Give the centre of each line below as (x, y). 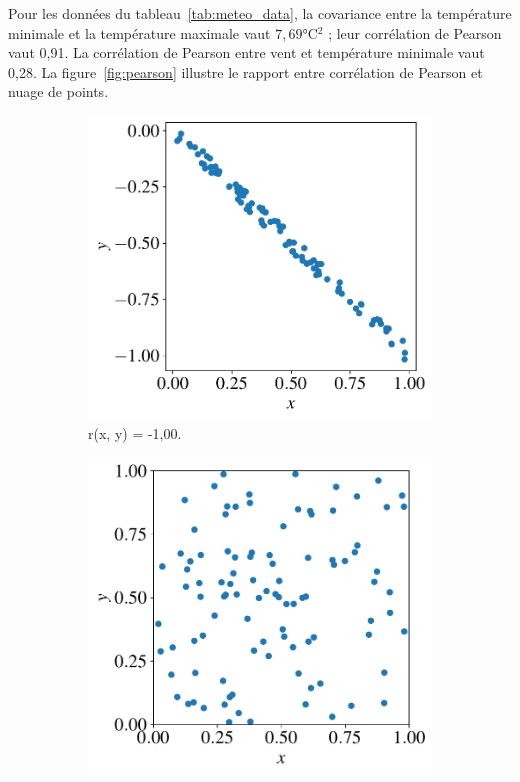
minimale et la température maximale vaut (139, 32)
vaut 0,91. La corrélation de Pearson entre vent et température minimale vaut (246, 52)
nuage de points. (58, 91)
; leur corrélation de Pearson (415, 32)
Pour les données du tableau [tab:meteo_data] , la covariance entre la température (260, 13)
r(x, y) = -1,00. (135, 433)
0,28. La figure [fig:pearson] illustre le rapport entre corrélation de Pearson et (245, 71)
